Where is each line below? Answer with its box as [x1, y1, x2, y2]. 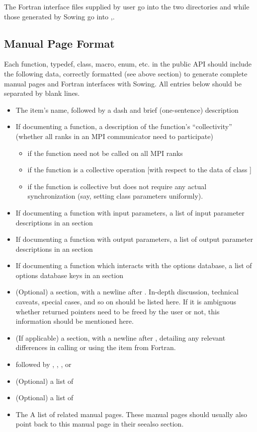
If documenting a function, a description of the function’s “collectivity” [15, 121, 232, 132]
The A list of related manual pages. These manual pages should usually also [15, 409, 248, 419]
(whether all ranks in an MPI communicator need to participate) [15, 131, 213, 141]
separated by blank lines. [4, 88, 80, 98]
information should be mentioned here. [15, 316, 134, 326]
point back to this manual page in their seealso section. [15, 419, 184, 429]
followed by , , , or [15, 359, 72, 369]
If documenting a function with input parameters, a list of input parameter [15, 207, 245, 217]
